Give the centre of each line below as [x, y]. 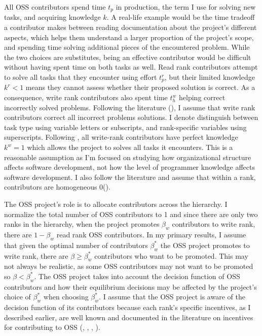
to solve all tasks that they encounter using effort [81, 77]
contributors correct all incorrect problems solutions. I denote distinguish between [131, 117]
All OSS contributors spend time [55, 7]
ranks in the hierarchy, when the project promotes [82, 224]
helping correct [202, 97]
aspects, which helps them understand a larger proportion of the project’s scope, [129, 37]
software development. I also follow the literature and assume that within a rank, [130, 177]
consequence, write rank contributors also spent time [86, 97]
